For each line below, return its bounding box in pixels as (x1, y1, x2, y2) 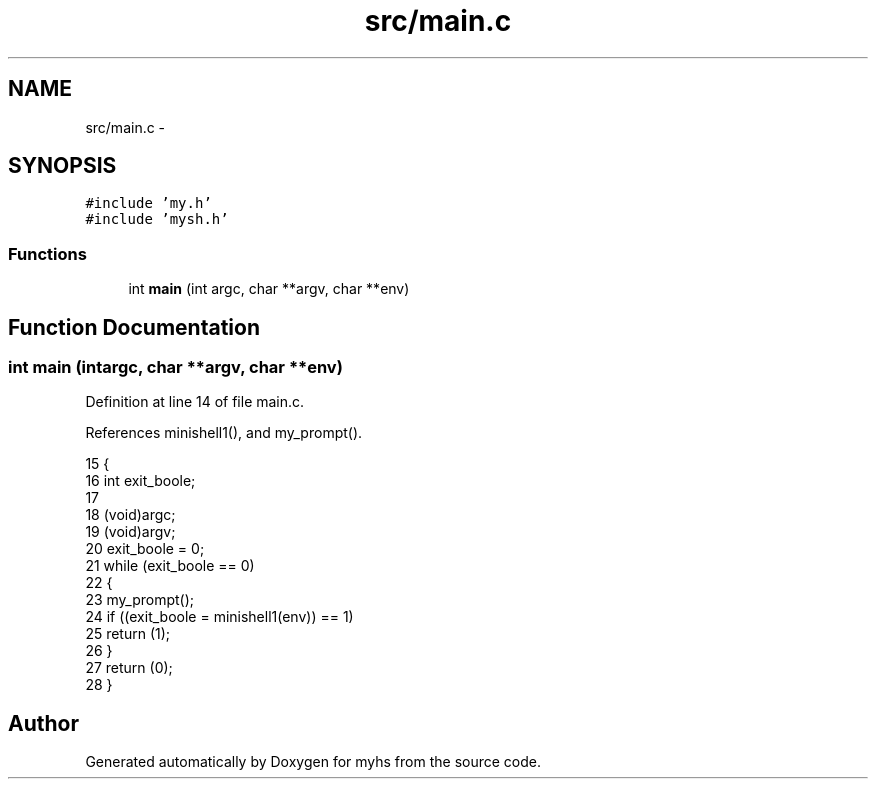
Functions (8, 243, 87, 264)
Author (8, 710, 79, 736)
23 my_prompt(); (85, 591, 195, 609)
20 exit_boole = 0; (85, 540, 205, 558)
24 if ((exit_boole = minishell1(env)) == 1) (85, 608, 354, 626)
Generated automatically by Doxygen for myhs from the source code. (85, 753, 541, 771)
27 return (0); (85, 659, 173, 677)
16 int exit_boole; (85, 472, 196, 490)
